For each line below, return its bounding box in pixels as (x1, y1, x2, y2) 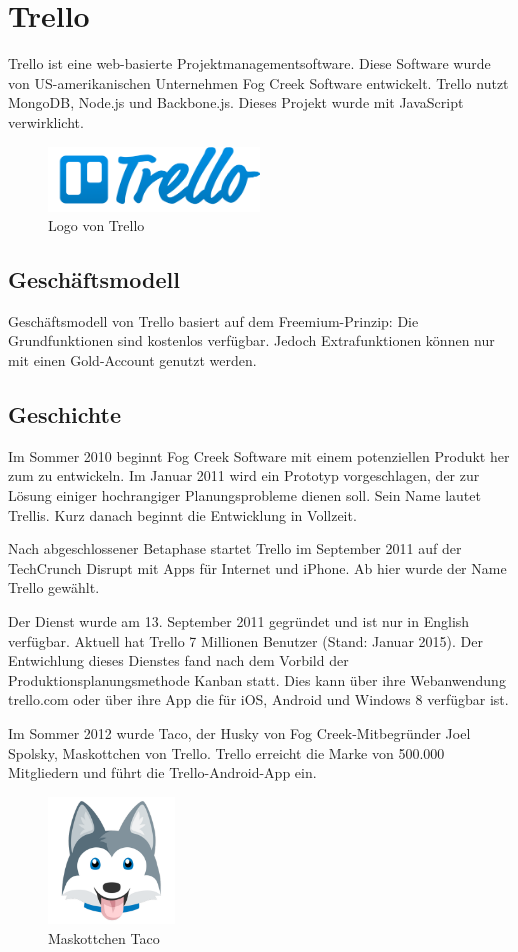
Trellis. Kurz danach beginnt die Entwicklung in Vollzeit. (8, 504, 357, 525)
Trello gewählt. (8, 577, 100, 598)
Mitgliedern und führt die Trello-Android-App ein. (8, 762, 317, 783)
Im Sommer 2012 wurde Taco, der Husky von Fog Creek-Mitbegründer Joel (8, 723, 471, 743)
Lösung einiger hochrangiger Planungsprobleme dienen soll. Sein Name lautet (8, 485, 481, 506)
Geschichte (8, 399, 122, 430)
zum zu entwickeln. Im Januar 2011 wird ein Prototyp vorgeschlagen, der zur (8, 465, 480, 486)
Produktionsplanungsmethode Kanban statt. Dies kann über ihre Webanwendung (8, 669, 506, 690)
